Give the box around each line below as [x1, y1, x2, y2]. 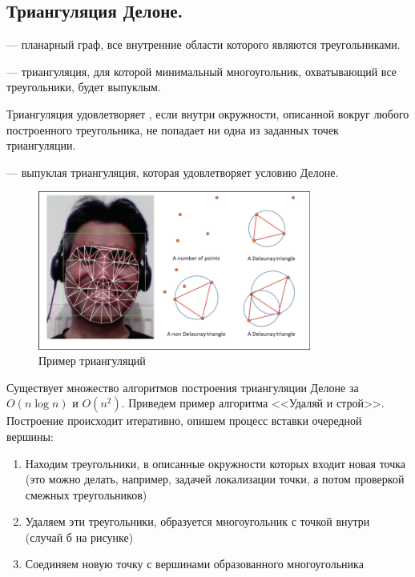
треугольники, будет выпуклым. [6, 78, 161, 95]
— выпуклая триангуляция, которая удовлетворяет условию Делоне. [6, 163, 339, 180]
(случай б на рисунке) [25, 528, 134, 545]
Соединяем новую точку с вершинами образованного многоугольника [25, 555, 364, 572]
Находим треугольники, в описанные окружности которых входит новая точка [25, 455, 406, 471]
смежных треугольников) [25, 486, 147, 503]
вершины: [6, 427, 54, 444]
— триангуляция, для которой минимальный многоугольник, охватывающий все [6, 62, 397, 79]
